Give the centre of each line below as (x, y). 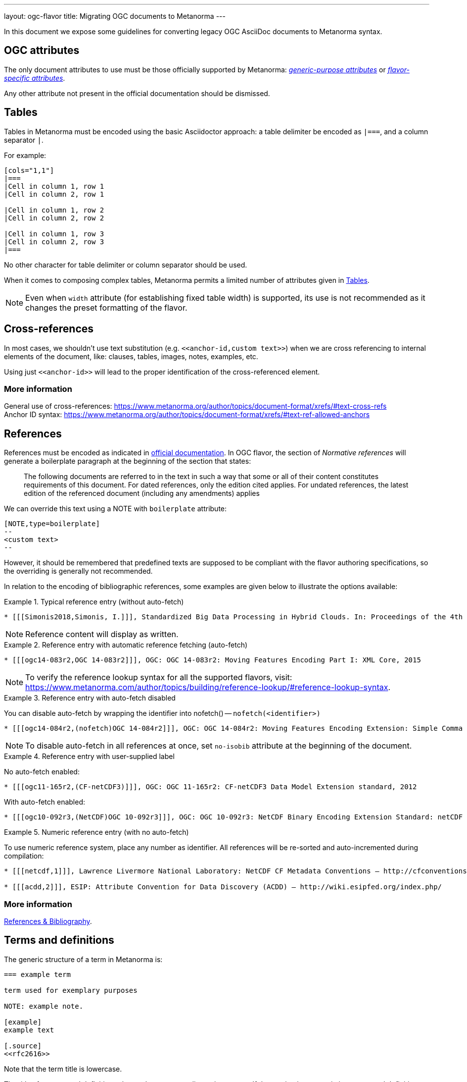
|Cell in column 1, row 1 (54, 186)
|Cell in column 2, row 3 (54, 242)
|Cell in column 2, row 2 (54, 218)
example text (29, 1030)
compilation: (24, 856)
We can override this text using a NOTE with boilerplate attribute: (116, 509)
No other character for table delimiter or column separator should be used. (126, 265)
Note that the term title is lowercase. (63, 1069)
